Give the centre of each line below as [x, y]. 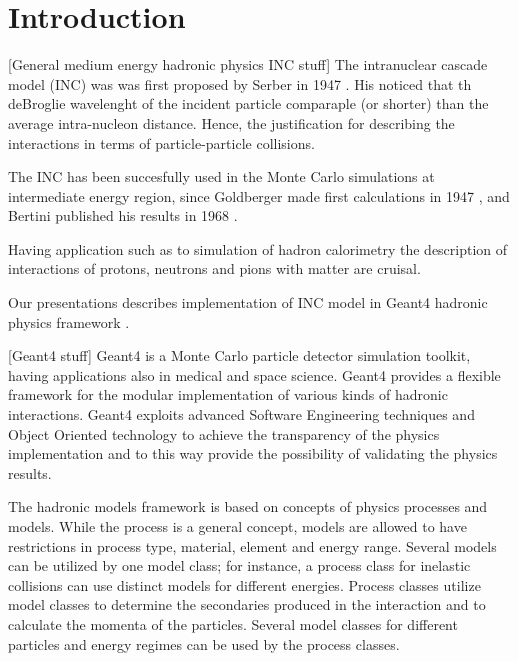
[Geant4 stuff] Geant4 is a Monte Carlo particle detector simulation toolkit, [239, 355]
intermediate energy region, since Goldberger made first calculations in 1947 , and [259, 195]
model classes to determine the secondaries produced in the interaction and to [247, 604]
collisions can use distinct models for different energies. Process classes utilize [244, 584]
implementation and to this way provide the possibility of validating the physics [253, 453]
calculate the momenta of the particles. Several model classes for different [233, 623]
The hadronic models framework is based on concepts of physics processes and [248, 506]
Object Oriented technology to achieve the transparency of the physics [224, 433]
